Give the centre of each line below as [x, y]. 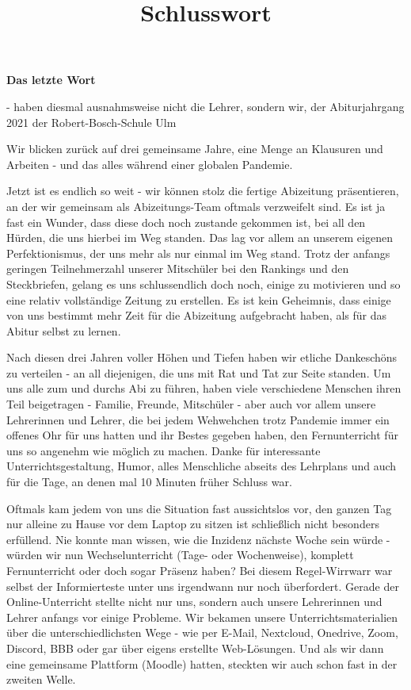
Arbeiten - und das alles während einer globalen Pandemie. [150, 164]
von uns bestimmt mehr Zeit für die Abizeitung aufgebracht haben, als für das [196, 315]
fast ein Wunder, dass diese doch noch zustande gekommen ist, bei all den [186, 222]
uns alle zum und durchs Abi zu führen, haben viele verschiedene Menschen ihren [204, 388]
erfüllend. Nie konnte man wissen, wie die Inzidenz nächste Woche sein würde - [198, 539]
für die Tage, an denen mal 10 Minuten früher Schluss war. [149, 482]
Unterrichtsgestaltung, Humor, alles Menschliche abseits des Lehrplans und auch [202, 466]
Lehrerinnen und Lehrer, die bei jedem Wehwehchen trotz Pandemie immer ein [198, 419]
